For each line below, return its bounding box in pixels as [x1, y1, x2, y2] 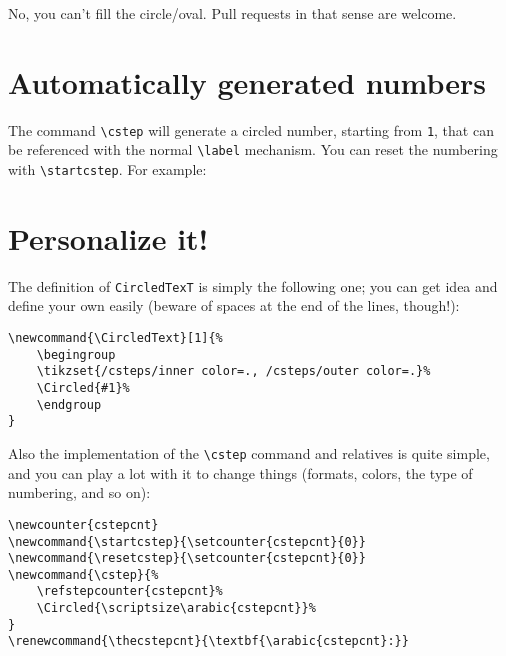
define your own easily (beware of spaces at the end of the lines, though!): [8, 295, 460, 316]
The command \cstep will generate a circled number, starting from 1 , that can [8, 119, 494, 140]
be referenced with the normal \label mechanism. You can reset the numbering [8, 139, 498, 160]
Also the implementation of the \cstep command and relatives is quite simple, [8, 443, 490, 463]
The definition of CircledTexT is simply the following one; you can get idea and [8, 275, 498, 296]
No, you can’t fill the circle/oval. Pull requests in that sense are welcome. [8, 3, 457, 23]
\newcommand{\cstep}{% [8, 567, 159, 582]
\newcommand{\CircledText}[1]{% [8, 331, 223, 346]
